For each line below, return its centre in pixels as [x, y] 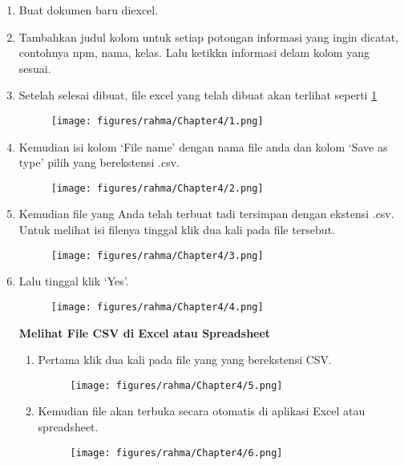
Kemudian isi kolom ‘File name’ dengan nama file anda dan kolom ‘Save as [203, 146]
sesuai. [35, 68]
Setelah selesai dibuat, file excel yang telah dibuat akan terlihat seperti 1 [198, 95]
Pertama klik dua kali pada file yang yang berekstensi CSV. [185, 360]
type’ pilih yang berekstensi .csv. [99, 162]
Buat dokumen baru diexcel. [89, 10]
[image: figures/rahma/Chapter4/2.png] [157, 188]
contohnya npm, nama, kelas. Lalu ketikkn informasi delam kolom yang [194, 53]
